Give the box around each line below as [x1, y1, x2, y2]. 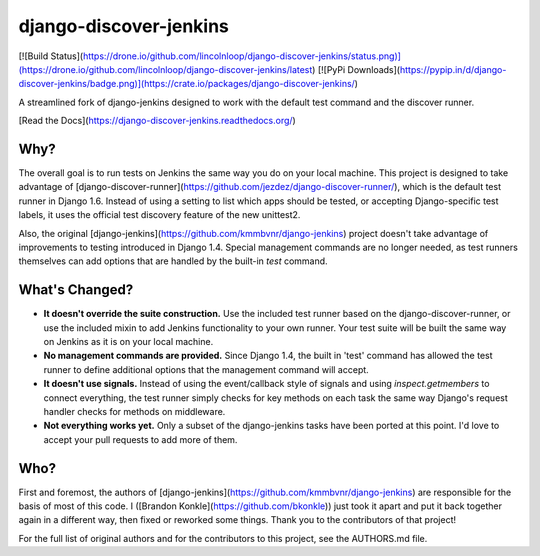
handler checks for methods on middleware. [43, 406, 226, 417]
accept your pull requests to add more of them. [43, 433, 238, 445]
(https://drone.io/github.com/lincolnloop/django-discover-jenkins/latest [18, 63, 313, 75]
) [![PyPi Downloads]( [311, 63, 400, 75]
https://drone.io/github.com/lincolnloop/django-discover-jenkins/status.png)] [82, 50, 402, 62]
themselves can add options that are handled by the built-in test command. [18, 255, 329, 267]
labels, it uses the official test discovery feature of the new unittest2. [18, 209, 301, 221]
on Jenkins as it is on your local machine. [43, 336, 214, 348]
